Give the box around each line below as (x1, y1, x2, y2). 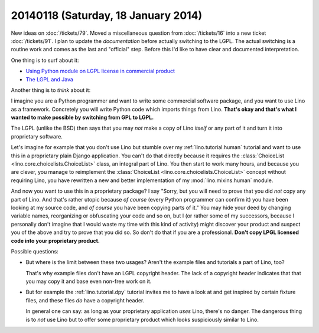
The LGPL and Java (25, 75, 74, 83)
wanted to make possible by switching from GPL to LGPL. (11, 114, 154, 121)
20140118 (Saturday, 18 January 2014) (11, 9, 203, 22)
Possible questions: (11, 248, 58, 255)
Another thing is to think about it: (11, 86, 91, 94)
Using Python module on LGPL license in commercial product (25, 68, 175, 75)
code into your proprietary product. (11, 237, 100, 244)
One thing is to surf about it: (11, 57, 79, 64)
